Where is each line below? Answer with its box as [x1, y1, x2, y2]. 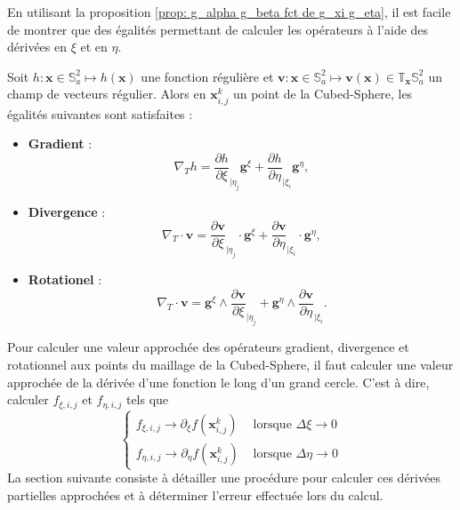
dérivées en [7, 37, 67, 56]
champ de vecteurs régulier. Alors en [7, 84, 206, 103]
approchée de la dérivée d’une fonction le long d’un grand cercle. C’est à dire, [7, 372, 430, 391]
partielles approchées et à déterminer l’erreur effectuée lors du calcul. [7, 485, 383, 504]
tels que [125, 390, 169, 409]
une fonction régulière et [141, 67, 274, 85]
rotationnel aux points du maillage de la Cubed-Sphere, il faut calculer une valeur [7, 355, 454, 373]
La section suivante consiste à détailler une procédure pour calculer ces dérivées [7, 468, 440, 487]
